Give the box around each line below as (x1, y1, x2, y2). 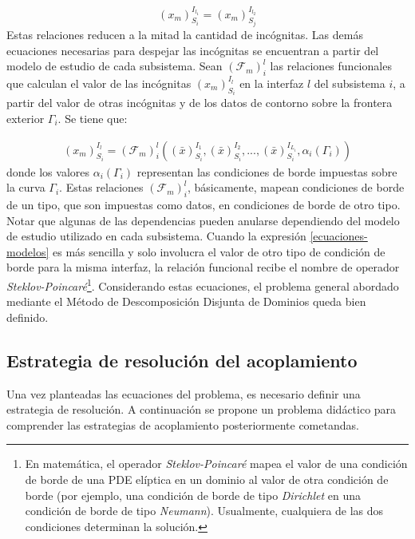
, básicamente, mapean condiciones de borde (187, 179, 405, 196)
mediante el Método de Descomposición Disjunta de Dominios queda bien (6, 293, 366, 310)
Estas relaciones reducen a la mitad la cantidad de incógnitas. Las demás (6, 26, 363, 42)
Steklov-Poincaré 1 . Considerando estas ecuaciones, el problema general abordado (6, 275, 399, 294)
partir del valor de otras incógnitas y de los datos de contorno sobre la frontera (6, 94, 393, 111)
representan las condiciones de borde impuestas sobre (136, 163, 397, 180)
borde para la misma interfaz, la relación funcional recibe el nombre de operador (6, 259, 400, 275)
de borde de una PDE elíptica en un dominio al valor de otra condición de (25, 470, 389, 487)
